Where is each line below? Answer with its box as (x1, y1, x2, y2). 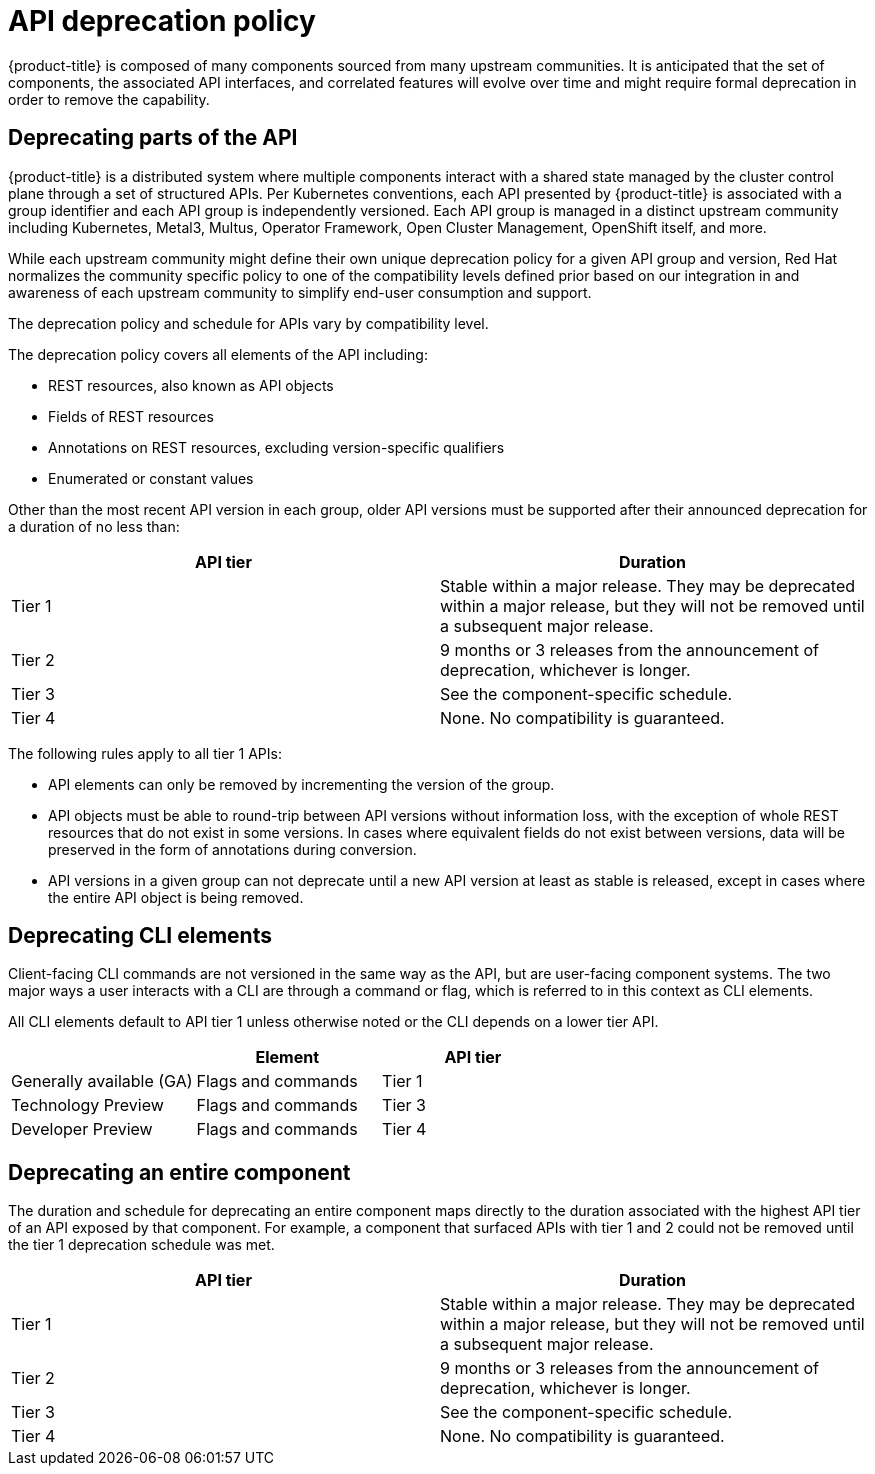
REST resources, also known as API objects (48, 376, 334, 394)
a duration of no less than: (8, 517, 180, 535)
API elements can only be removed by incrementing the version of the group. (48, 775, 555, 793)
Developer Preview (11, 1119, 153, 1140)
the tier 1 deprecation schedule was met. (8, 1236, 275, 1254)
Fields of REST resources (48, 407, 214, 425)
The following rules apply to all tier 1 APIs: (8, 744, 282, 762)
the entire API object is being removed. (48, 888, 304, 906)
